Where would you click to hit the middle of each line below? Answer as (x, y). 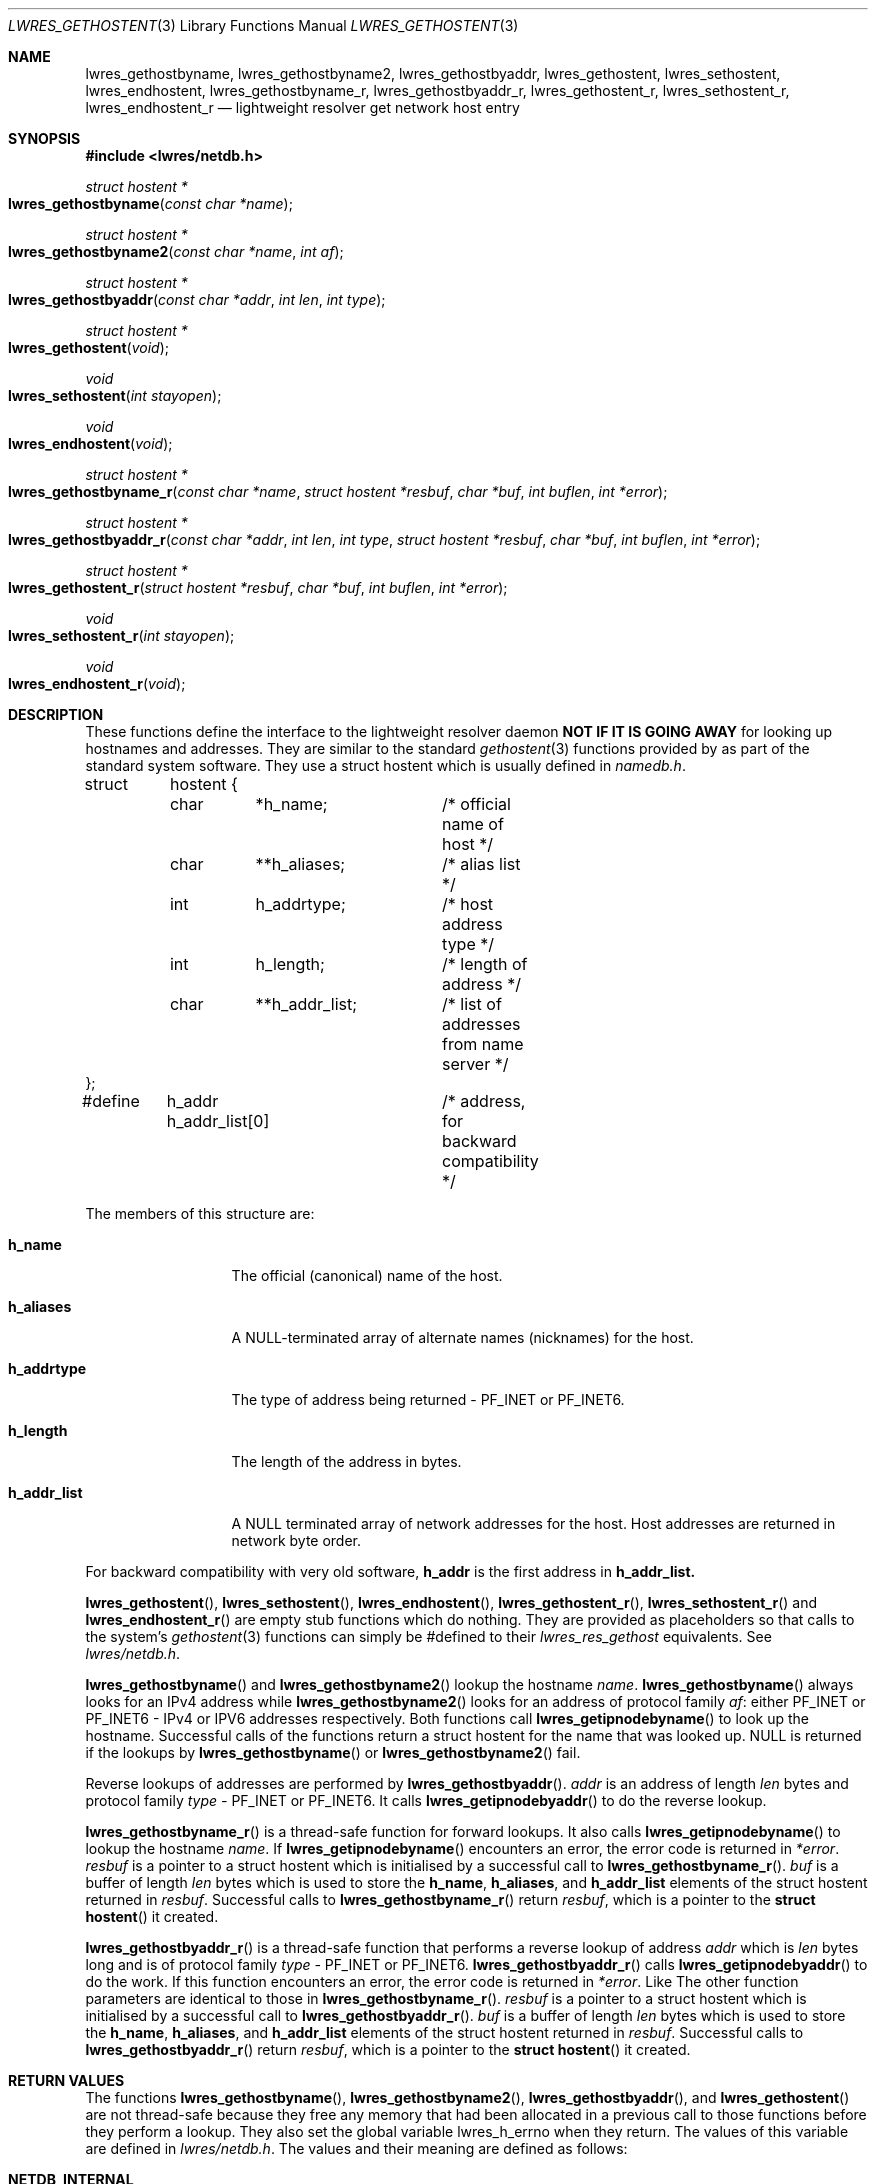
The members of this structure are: (200, 1213)
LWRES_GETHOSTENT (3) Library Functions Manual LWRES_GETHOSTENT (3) (263, 25)
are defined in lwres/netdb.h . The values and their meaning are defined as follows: (356, 2148)
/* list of (472, 1004)
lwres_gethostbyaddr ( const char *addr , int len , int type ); (197, 299)
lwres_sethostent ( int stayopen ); (115, 395)
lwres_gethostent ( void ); (88, 347)
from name (483, 1044)
